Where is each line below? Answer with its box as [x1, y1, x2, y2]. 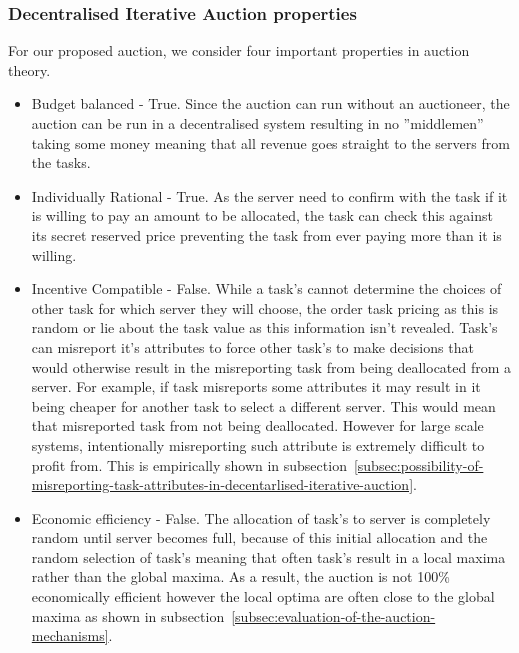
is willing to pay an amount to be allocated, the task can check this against [31, 205, 493, 226]
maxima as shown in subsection [31, 605, 225, 626]
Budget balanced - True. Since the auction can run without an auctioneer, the [31, 93, 510, 114]
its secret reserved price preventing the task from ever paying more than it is [31, 224, 502, 245]
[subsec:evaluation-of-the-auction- [231, 605, 436, 626]
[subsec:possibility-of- [353, 454, 484, 475]
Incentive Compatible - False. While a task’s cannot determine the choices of [31, 278, 502, 299]
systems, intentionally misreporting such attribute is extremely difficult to [31, 434, 485, 455]
